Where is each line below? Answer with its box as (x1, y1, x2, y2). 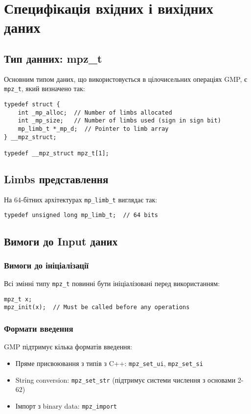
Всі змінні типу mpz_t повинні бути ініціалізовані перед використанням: (4, 278, 220, 289)
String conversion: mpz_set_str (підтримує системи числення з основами (15, 374, 236, 385)
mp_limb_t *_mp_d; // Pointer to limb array (18, 125, 169, 132)
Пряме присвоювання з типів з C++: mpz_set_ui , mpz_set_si (15, 358, 203, 368)
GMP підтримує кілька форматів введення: (4, 341, 132, 352)
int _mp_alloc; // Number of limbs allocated (18, 109, 172, 116)
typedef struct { (4, 101, 60, 108)
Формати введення (4, 322, 73, 335)
